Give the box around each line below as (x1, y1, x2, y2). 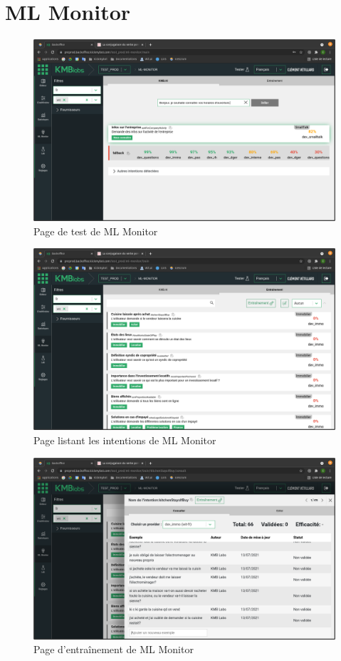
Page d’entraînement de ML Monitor (33, 642, 194, 657)
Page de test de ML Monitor (33, 223, 158, 238)
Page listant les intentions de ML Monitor (33, 433, 216, 448)
